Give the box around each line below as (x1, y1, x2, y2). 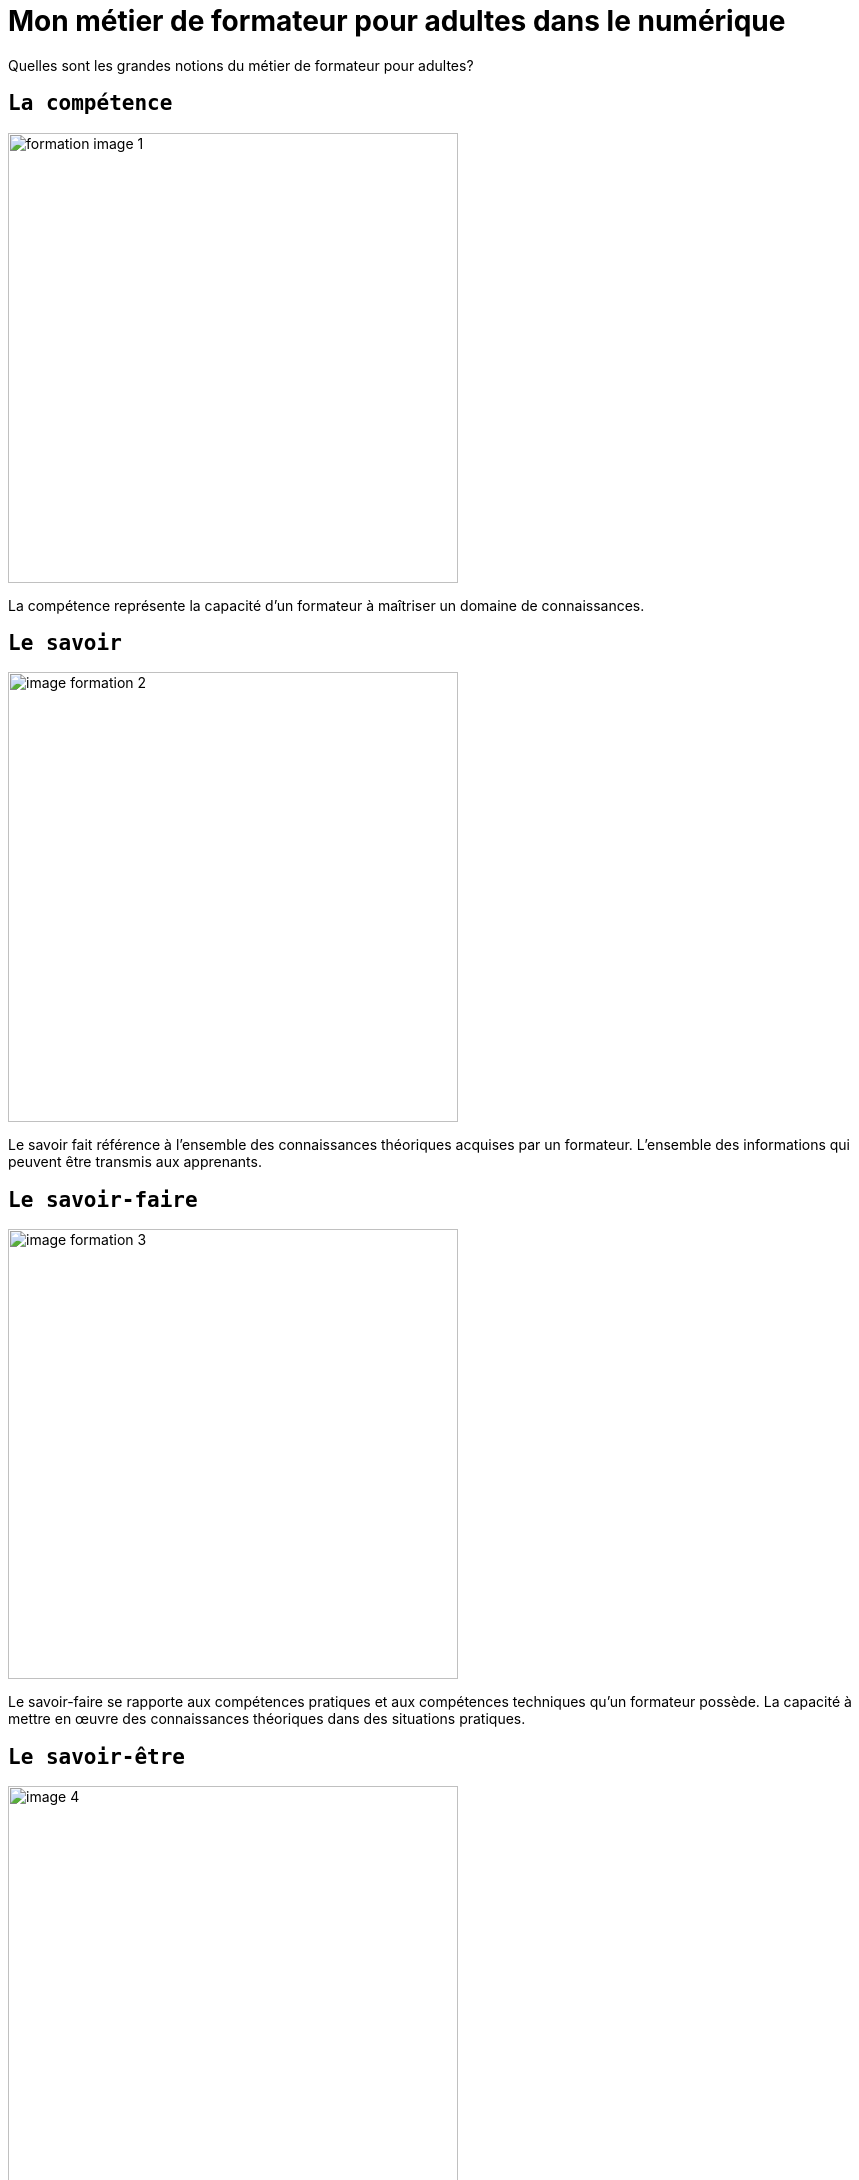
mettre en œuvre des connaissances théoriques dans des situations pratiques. (8, 1710, 526, 1728)
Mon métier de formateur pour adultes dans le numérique (8, 4, 786, 38)
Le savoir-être (8, 1744, 186, 1769)
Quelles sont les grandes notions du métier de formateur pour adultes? (8, 56, 474, 74)
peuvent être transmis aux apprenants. (8, 1153, 262, 1171)
